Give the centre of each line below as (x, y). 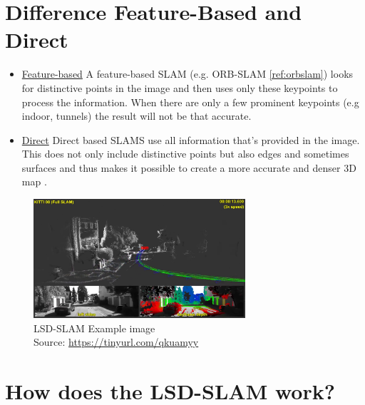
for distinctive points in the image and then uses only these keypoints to (180, 87)
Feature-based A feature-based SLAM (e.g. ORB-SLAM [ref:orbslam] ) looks (187, 74)
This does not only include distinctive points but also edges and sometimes (185, 154)
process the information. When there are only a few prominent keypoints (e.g (190, 102)
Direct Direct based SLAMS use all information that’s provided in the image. (191, 139)
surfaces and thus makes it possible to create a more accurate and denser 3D (189, 167)
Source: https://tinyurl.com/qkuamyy (116, 342)
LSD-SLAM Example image (94, 328)
